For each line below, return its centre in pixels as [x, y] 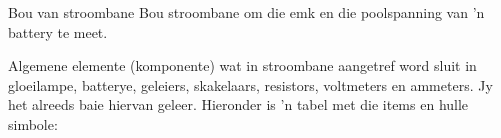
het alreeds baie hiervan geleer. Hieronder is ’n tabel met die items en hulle [238, 104]
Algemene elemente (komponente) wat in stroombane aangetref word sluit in [242, 65]
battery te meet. [58, 31]
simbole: [33, 123]
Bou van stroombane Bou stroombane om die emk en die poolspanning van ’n [246, 12]
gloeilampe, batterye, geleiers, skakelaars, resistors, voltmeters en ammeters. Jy [250, 84]
